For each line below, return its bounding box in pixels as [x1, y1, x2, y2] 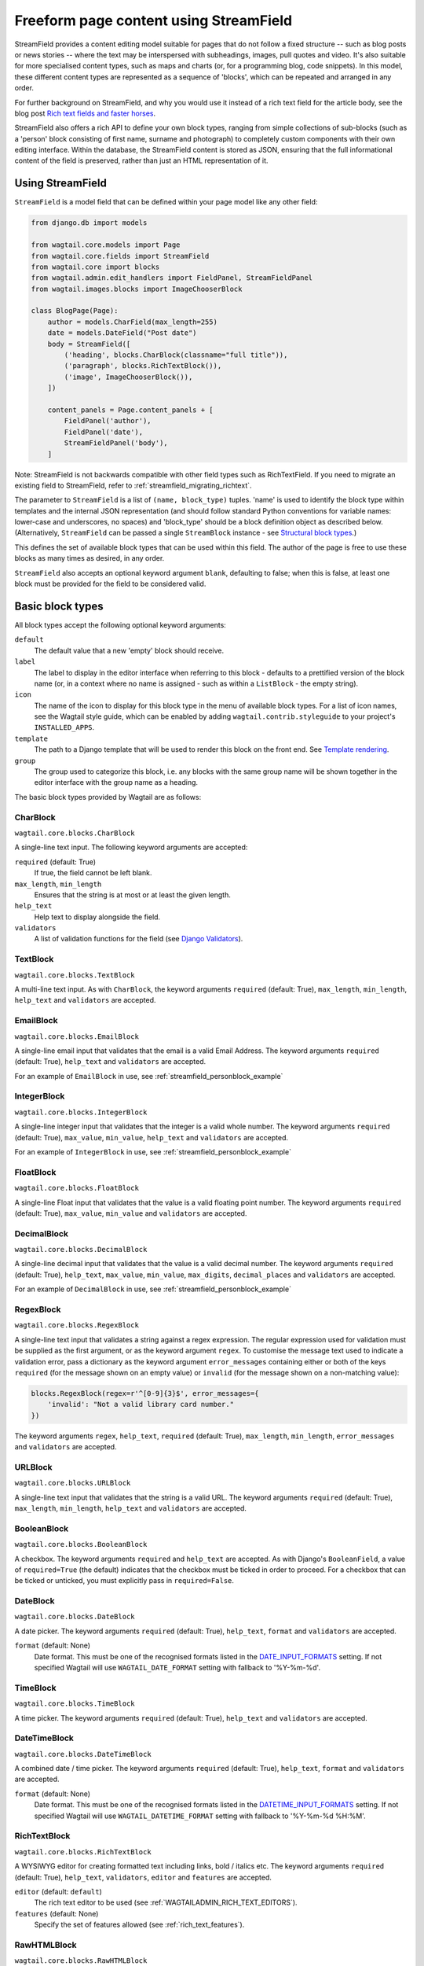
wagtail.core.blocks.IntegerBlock [14, 1107, 148, 1117]
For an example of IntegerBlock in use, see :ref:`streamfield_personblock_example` [14, 1147, 292, 1157]
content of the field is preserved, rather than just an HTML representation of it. [14, 156, 269, 165]
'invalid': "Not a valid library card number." [47, 1400, 235, 1409]
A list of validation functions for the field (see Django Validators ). [34, 934, 243, 944]
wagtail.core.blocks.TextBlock [14, 970, 135, 979]
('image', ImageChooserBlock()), [64, 372, 193, 381]
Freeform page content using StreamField [14, 12, 293, 29]
